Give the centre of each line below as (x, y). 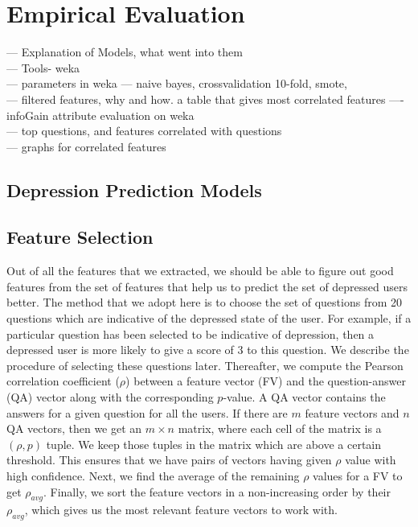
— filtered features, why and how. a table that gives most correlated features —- (205, 99)
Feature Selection (80, 237)
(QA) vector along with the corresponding (110, 397)
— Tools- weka (43, 67)
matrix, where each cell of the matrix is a (280, 428)
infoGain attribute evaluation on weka (100, 115)
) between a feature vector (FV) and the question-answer (266, 381)
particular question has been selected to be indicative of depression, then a (191, 333)
